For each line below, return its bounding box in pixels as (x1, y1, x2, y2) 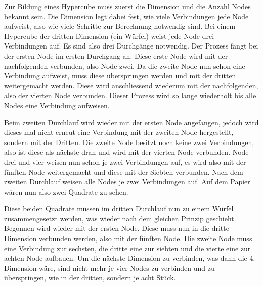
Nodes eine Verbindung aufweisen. (4, 100, 110, 110)
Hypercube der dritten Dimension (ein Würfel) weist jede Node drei (4, 30, 214, 41)
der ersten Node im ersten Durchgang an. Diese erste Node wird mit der (4, 50, 228, 61)
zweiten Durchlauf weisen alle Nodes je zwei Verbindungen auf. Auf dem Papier (4, 176, 250, 187)
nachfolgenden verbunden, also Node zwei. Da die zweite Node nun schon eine (4, 60, 245, 71)
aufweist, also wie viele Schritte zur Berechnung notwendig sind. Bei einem (4, 21, 236, 31)
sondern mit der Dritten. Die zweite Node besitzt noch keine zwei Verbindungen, (4, 136, 254, 147)
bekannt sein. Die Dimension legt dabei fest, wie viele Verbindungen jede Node (4, 11, 249, 21)
